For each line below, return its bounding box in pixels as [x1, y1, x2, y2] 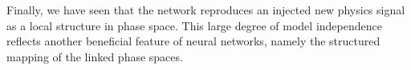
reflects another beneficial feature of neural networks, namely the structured [6, 33, 380, 49]
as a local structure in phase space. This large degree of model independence [6, 17, 382, 33]
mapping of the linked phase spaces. [6, 48, 183, 64]
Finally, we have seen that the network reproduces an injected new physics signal [6, 2, 405, 17]
